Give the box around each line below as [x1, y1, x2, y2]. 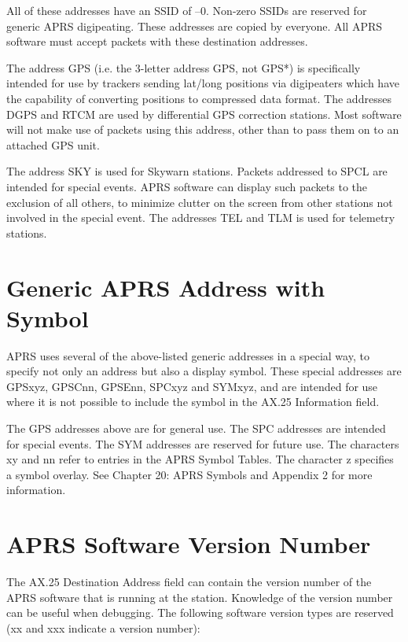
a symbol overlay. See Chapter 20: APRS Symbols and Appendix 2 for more [6, 466, 373, 482]
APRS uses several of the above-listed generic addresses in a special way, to [6, 347, 369, 363]
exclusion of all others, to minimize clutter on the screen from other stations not [6, 194, 393, 210]
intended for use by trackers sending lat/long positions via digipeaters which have [6, 75, 399, 91]
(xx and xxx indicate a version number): [6, 619, 200, 636]
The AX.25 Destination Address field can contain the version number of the [6, 574, 372, 590]
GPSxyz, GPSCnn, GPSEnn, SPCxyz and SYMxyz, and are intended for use [6, 378, 378, 394]
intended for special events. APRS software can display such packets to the [6, 178, 368, 194]
